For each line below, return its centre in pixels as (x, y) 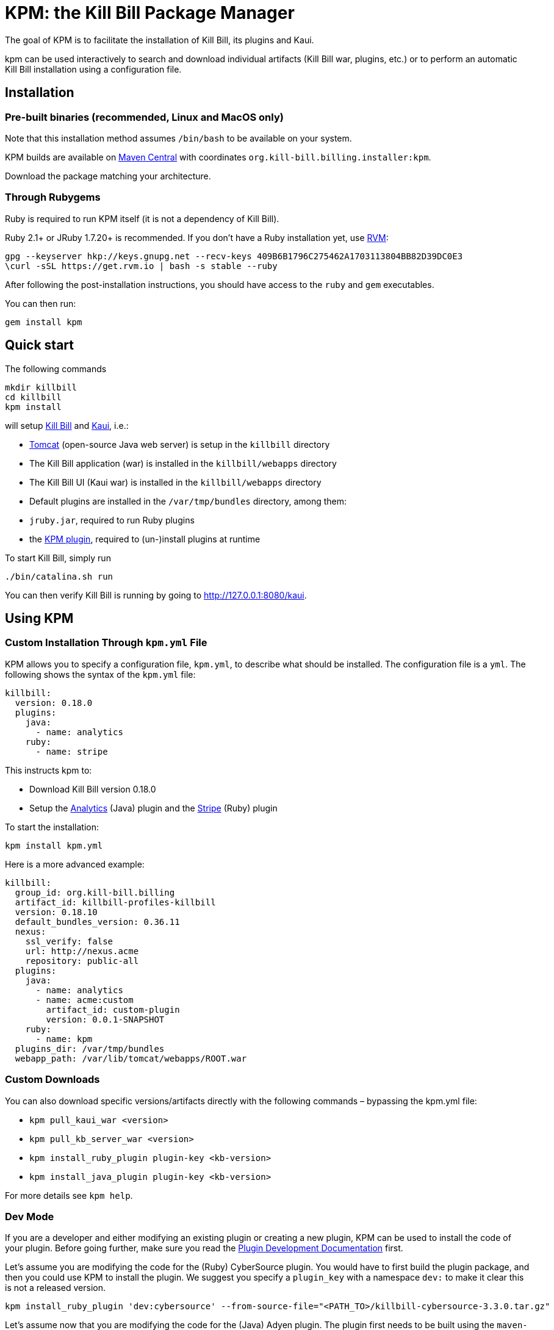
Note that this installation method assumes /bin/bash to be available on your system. (178, 138)
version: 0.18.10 (56, 912)
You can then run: (41, 303)
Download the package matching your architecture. (108, 176)
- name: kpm (64, 1039)
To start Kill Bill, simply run (58, 558)
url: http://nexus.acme (82, 951)
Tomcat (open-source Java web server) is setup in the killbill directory (180, 444)
